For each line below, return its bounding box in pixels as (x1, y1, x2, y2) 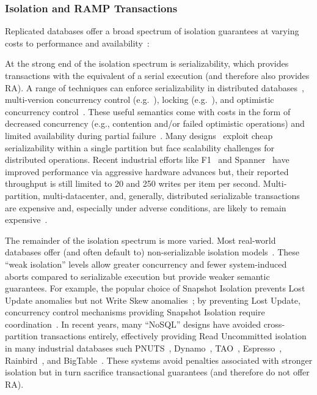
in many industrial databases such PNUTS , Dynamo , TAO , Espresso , (5, 342, 282, 355)
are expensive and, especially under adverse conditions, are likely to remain (5, 201, 286, 214)
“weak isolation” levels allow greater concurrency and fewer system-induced (5, 257, 287, 270)
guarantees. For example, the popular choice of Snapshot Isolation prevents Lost (5, 282, 305, 295)
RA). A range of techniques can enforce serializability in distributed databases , (5, 81, 304, 94)
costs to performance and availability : (5, 36, 150, 49)
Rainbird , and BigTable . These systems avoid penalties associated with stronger (5, 353, 313, 366)
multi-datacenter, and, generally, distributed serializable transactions (43, 189, 300, 201)
